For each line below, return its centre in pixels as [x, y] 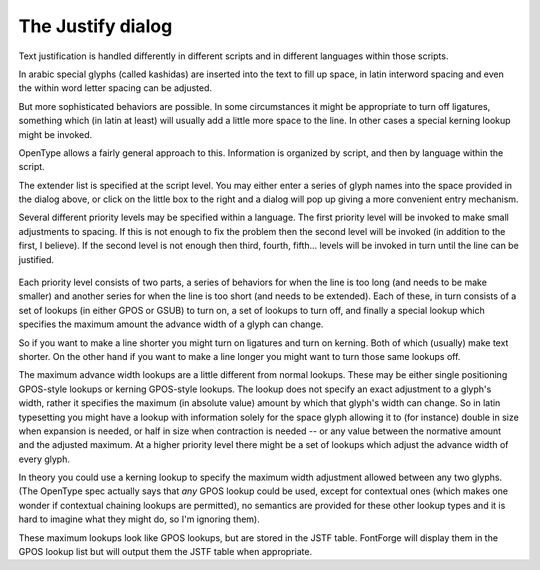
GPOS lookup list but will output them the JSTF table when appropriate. [165, 552]
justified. [36, 259]
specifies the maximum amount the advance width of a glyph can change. [171, 324]
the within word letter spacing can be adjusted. [115, 88]
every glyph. [44, 459]
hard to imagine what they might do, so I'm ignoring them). [139, 519]
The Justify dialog [95, 26]
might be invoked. [55, 134]
